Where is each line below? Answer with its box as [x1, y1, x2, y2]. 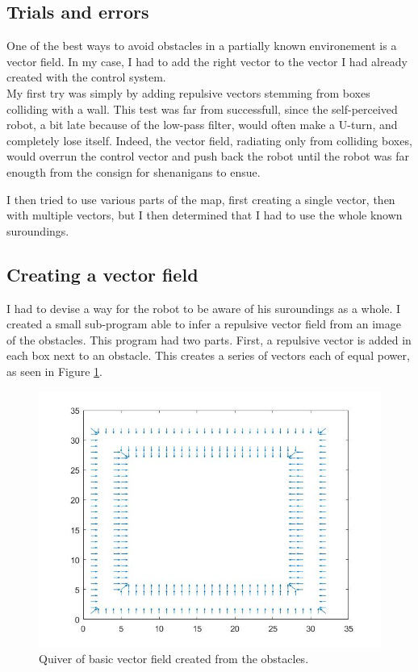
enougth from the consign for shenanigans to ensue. [6, 163, 261, 180]
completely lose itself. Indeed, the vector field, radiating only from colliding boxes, [6, 131, 412, 148]
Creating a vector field [6, 261, 199, 286]
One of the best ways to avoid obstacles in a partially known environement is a [6, 37, 397, 54]
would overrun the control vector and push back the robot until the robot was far [6, 148, 410, 165]
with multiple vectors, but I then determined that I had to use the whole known [6, 207, 403, 223]
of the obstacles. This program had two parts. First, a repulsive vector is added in [6, 331, 412, 348]
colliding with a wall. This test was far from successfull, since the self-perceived [6, 100, 398, 117]
